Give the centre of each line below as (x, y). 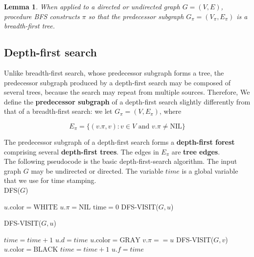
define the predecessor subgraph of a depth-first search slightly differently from (127, 101)
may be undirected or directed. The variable (97, 170)
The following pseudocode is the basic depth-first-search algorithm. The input (121, 161)
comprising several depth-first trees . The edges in (81, 151)
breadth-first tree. (29, 26)
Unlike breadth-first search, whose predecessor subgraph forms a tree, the (114, 72)
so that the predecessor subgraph (136, 16)
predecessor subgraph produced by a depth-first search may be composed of (117, 82)
